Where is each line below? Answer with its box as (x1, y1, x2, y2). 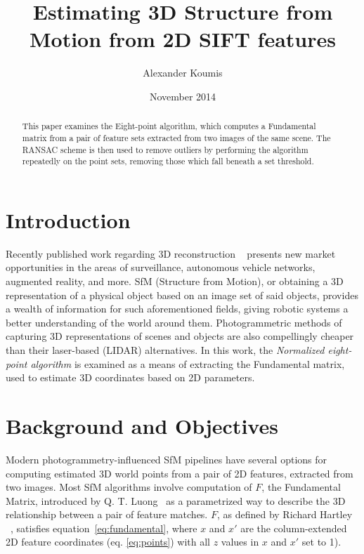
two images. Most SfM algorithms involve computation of (6, 480, 252, 494)
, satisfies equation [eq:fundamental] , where (11, 520, 197, 535)
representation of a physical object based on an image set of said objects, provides (6, 287, 358, 302)
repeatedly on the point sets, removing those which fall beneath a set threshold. (22, 155, 314, 167)
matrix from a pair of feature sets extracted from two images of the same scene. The (22, 131, 331, 143)
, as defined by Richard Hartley (216, 507, 353, 522)
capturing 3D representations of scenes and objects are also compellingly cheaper (6, 329, 354, 343)
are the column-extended (240, 520, 347, 535)
